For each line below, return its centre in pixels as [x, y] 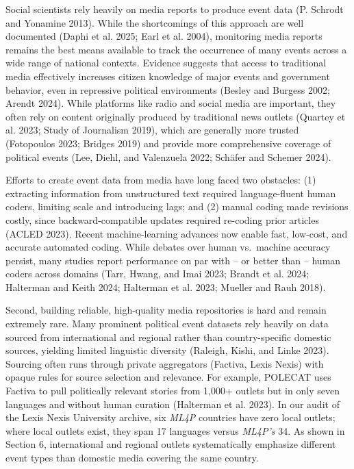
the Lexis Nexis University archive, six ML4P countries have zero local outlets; [170, 417]
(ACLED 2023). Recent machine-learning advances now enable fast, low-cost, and [177, 233]
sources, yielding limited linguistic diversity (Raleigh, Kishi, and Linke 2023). [167, 350]
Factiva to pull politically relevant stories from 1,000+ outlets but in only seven [173, 391]
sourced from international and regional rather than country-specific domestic [168, 337]
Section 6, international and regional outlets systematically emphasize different [171, 444]
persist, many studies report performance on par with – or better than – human [173, 260]
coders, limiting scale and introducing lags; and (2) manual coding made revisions [177, 206]
